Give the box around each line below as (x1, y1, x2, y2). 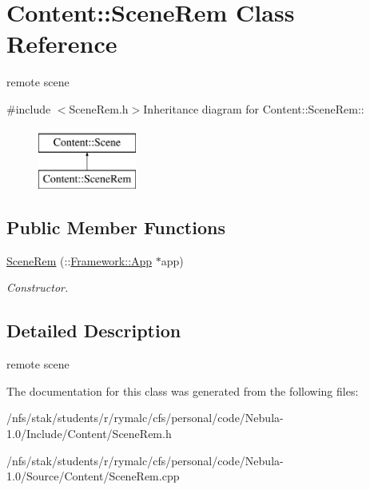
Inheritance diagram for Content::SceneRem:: (143, 100, 364, 117)
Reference (6, 27, 117, 60)
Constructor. (6, 279, 69, 296)
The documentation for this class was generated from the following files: (6, 382, 359, 399)
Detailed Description (6, 318, 181, 343)
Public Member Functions (6, 215, 225, 240)
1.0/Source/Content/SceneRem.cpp (6, 468, 180, 484)
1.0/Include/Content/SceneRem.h (6, 425, 172, 442)
